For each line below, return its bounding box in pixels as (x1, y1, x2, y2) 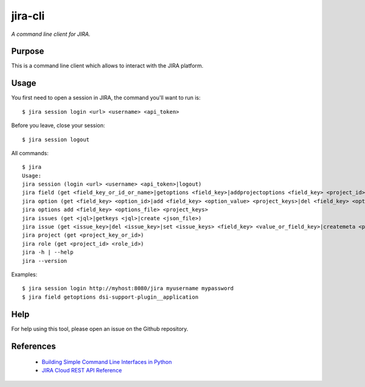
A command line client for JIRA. (11, 30, 91, 38)
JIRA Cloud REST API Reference (41, 367, 122, 374)
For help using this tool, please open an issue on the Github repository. (11, 325, 189, 332)
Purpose (11, 46, 44, 57)
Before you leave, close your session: (11, 122, 106, 129)
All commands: (11, 149, 49, 156)
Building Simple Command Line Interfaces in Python (41, 358, 172, 366)
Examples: (11, 271, 38, 278)
